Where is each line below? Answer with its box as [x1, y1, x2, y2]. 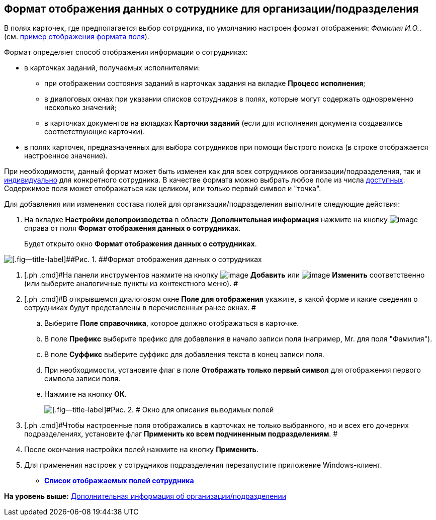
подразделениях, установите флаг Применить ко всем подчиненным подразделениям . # [24, 429, 338, 439]
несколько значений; [44, 103, 117, 112]
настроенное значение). [24, 151, 108, 160]
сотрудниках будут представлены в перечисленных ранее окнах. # [24, 303, 256, 312]
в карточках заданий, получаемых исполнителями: [24, 63, 200, 72]
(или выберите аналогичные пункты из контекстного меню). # [24, 279, 238, 288]
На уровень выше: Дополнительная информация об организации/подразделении [4, 492, 287, 501]
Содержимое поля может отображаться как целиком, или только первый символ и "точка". [4, 184, 321, 193]
